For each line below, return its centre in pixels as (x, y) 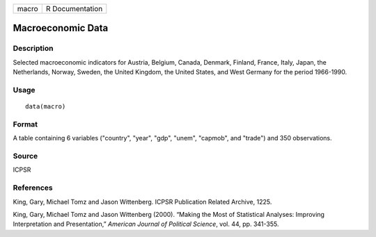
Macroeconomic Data (61, 28)
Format (25, 124)
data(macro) (46, 107)
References (33, 188)
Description (33, 49)
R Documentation (74, 9)
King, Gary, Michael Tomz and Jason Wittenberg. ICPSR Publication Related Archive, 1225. (142, 202)
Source (25, 156)
